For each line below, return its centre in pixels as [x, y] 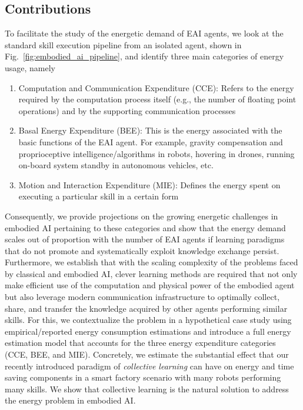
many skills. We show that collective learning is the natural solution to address [147, 389]
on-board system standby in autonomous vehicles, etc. [116, 165]
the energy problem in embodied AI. [70, 400]
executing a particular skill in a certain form [99, 196]
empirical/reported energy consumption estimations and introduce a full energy [148, 331]
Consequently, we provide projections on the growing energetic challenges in [141, 216]
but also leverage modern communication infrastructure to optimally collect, [142, 297]
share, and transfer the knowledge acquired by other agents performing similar [146, 308]
